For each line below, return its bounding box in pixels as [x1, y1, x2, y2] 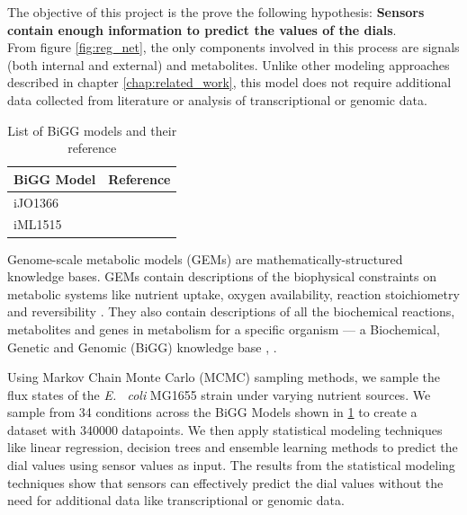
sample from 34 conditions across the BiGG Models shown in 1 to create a [7, 403, 418, 422]
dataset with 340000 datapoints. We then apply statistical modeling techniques [7, 420, 443, 439]
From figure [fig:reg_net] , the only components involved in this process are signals [7, 38, 460, 57]
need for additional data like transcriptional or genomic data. [7, 491, 345, 510]
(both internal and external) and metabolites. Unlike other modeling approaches [7, 55, 450, 74]
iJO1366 [13, 192, 58, 211]
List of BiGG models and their [7, 120, 177, 139]
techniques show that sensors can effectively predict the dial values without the [7, 473, 444, 492]
